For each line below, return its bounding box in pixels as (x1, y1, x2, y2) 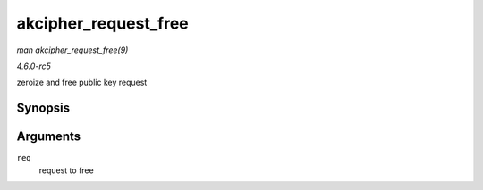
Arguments (16, 129, 81, 145)
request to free (38, 165, 94, 176)
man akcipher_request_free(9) (16, 45, 129, 55)
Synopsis (16, 101, 71, 116)
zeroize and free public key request (16, 77, 148, 88)
